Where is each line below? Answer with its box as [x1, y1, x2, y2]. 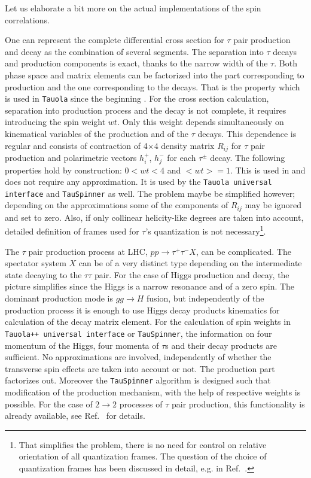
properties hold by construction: [5, 163, 122, 176]
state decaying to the [5, 268, 82, 281]
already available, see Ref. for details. [5, 409, 145, 422]
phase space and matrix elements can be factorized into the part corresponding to [5, 68, 304, 81]
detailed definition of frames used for [5, 225, 139, 238]
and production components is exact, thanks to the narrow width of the [5, 57, 268, 69]
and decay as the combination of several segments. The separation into [5, 45, 264, 57]
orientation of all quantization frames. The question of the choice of [19, 450, 267, 462]
